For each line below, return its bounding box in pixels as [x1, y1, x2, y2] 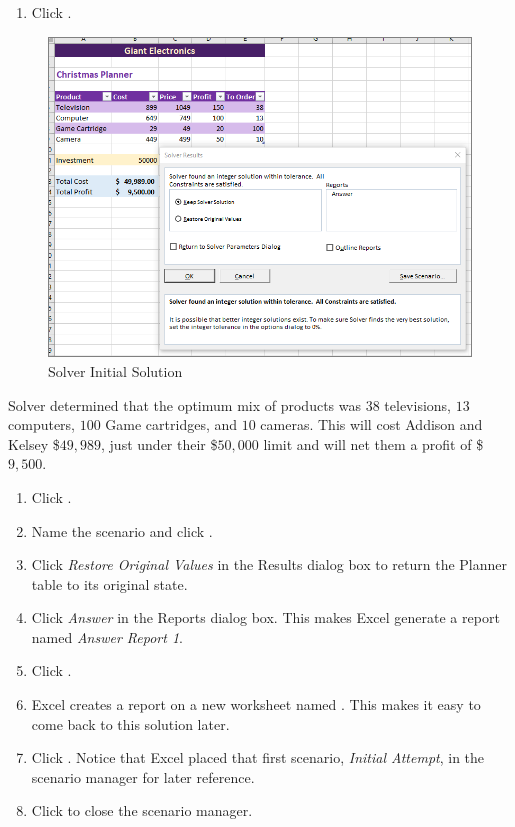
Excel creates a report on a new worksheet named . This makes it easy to [31, 694, 481, 715]
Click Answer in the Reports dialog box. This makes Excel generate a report [31, 607, 500, 628]
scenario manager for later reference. [31, 766, 255, 787]
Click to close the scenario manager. [31, 800, 253, 821]
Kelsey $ [8, 433, 60, 454]
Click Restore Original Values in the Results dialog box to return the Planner [31, 554, 508, 575]
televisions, [384, 394, 451, 415]
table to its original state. [31, 573, 188, 594]
